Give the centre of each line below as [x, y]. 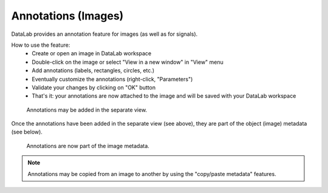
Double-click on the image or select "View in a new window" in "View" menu [128, 62]
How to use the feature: [41, 45]
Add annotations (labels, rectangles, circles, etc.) [93, 70]
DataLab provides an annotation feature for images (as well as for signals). [104, 34]
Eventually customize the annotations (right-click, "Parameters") [112, 79]
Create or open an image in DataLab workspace [92, 53]
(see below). [27, 132]
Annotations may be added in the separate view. [87, 110]
